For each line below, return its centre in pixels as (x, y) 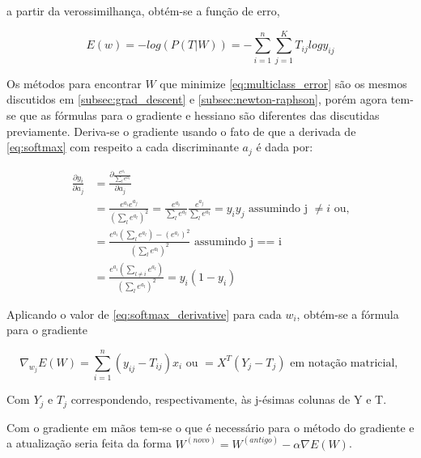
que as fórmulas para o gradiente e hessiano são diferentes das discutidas (200, 114)
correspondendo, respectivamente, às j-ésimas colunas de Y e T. (229, 399)
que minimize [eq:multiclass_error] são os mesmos (283, 83)
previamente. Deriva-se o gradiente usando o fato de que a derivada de (181, 131)
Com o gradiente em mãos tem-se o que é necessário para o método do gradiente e (210, 427)
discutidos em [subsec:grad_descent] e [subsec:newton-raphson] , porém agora (197, 99)
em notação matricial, (344, 363)
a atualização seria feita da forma (89, 443)
